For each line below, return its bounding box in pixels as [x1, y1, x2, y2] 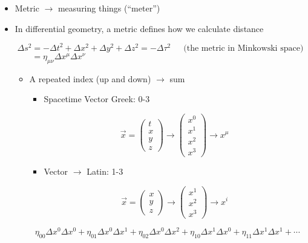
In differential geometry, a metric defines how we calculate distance [15, 22, 264, 34]
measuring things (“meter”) [57, 2, 160, 14]
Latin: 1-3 [87, 165, 123, 178]
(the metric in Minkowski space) [183, 44, 304, 53]
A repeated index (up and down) [29, 72, 151, 85]
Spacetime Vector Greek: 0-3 [44, 92, 150, 105]
